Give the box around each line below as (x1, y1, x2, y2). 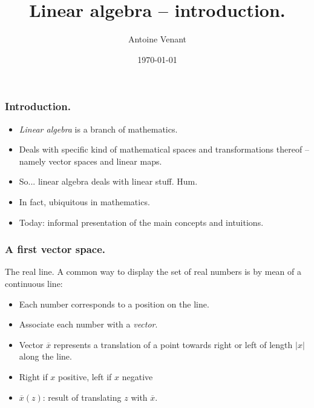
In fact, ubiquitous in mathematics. (19, 195, 150, 208)
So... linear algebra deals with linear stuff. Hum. (19, 175, 198, 188)
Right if (19, 370, 48, 383)
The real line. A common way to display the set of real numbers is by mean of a (5, 265, 301, 278)
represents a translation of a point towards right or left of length (53, 338, 293, 350)
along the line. (19, 350, 72, 363)
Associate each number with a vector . (19, 318, 158, 331)
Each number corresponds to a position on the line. (19, 297, 209, 310)
